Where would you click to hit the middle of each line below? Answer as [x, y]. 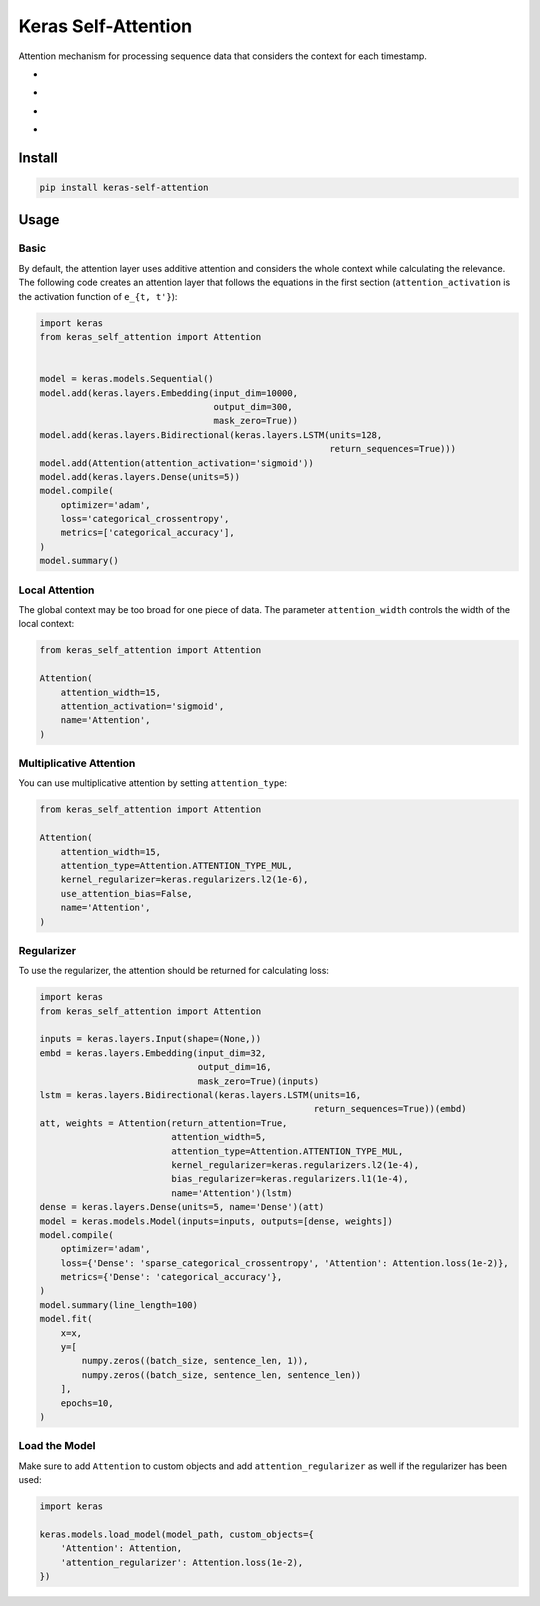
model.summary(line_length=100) [119, 1304]
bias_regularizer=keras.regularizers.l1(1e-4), [290, 1179]
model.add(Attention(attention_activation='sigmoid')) [176, 463]
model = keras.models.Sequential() [126, 379]
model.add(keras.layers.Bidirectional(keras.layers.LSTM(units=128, [211, 434]
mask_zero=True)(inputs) [258, 1081]
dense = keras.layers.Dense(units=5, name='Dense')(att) [182, 1207]
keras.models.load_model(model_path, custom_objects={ [176, 1534]
